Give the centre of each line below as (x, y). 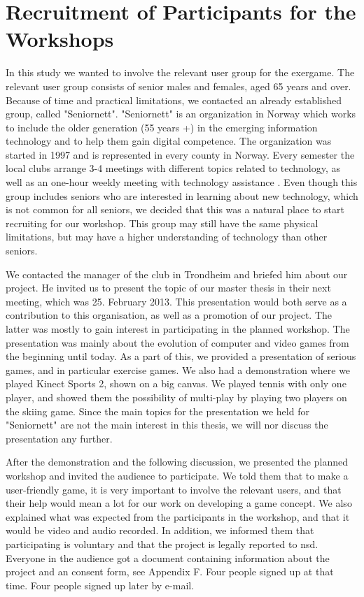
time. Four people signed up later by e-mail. (100, 585)
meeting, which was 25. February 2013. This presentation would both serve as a (176, 301)
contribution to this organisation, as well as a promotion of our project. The (169, 315)
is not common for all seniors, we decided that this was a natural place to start (175, 209)
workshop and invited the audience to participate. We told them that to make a (177, 475)
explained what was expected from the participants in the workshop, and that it (178, 516)
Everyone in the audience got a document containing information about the (168, 558)
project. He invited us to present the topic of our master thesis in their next (168, 288)
